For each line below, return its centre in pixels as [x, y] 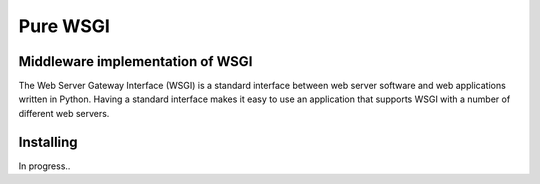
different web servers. [64, 113]
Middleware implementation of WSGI [135, 61]
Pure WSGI [64, 26]
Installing [48, 141]
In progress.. [44, 166]
